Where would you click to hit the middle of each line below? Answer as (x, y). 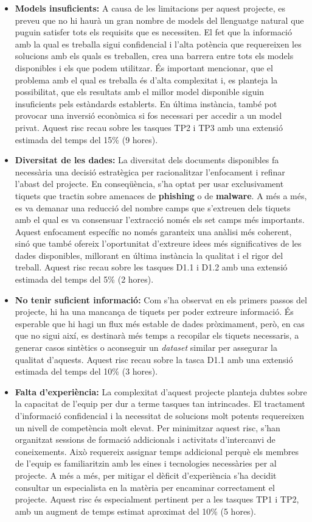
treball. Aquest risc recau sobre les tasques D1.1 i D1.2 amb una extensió (151, 267)
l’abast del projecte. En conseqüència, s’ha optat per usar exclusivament (149, 184)
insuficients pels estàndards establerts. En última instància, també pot (146, 103)
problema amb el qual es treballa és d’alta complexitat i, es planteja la (146, 79)
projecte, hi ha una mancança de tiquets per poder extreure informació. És (154, 312)
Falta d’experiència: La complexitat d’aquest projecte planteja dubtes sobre (161, 391)
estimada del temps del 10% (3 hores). (86, 371)
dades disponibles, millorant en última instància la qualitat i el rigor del (149, 255)
